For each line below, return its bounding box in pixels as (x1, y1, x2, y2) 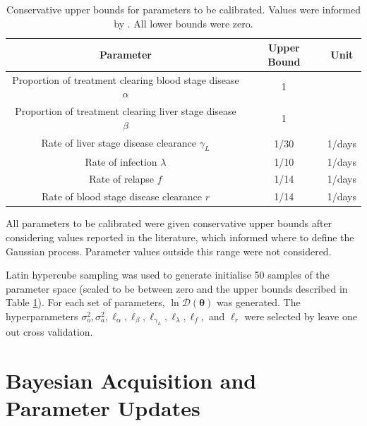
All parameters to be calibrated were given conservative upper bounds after (6, 216, 332, 231)
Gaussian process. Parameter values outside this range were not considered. (6, 243, 332, 258)
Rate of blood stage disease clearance (41, 189, 203, 204)
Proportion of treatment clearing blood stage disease (12, 72, 239, 87)
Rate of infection (85, 154, 157, 169)
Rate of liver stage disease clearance (41, 135, 196, 150)
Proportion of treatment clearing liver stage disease (15, 104, 236, 118)
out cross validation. (6, 324, 93, 339)
